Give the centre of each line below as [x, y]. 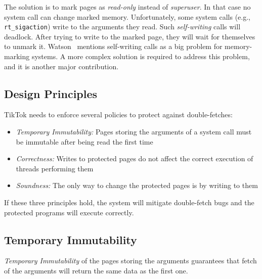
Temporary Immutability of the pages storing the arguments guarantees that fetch [130, 261]
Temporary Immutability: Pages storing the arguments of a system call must [134, 132]
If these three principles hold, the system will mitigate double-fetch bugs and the [129, 202]
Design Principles [51, 93]
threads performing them [55, 168]
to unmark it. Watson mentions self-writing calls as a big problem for [113, 46]
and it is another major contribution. [61, 66]
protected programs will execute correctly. [69, 212]
